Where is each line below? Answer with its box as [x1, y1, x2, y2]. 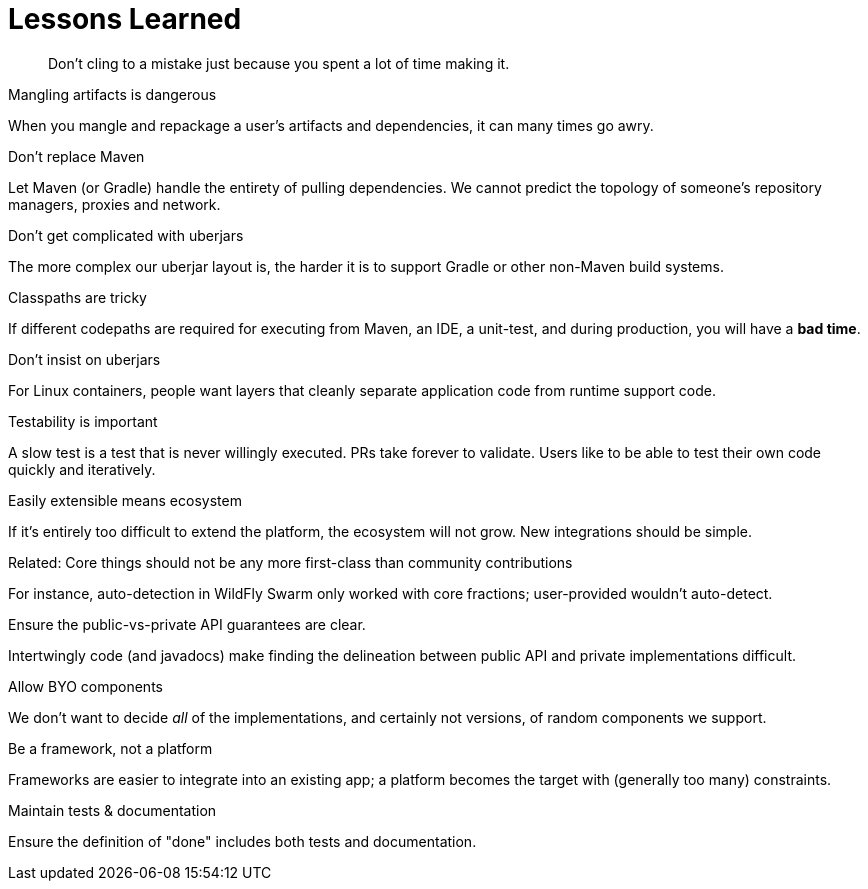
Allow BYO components [8, 677, 163, 695]
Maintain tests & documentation [8, 801, 217, 819]
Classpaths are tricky [8, 288, 147, 306]
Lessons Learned [8, 2, 242, 36]
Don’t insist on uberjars [8, 350, 161, 368]
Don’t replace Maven [8, 147, 145, 165]
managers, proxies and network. [8, 195, 221, 213]
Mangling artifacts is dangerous [8, 85, 217, 103]
